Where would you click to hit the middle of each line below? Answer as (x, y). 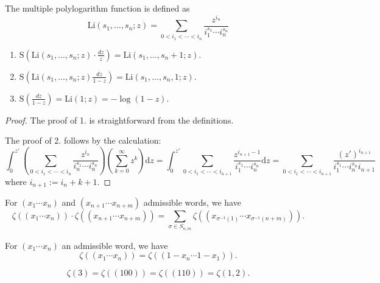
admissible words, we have (192, 202)
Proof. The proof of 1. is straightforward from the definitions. (119, 120)
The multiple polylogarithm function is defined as (97, 8)
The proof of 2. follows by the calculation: (83, 140)
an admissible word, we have (115, 245)
